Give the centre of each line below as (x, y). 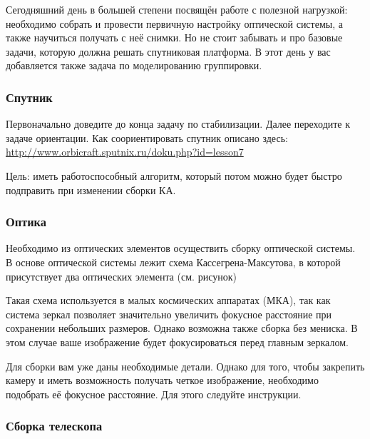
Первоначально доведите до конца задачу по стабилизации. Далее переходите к (178, 124)
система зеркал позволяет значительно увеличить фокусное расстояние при (169, 314)
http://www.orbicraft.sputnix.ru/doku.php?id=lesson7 (125, 152)
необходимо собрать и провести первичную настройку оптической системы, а (174, 23)
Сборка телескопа (54, 426)
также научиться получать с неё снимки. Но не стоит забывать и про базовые (174, 37)
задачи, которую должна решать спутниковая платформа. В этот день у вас (168, 51)
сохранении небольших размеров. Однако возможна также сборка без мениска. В (182, 328)
